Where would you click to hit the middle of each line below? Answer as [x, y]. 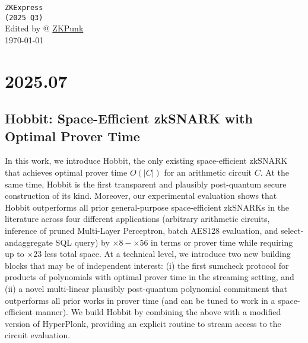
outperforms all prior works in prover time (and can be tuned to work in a [140, 300]
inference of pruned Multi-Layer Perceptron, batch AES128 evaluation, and [142, 231]
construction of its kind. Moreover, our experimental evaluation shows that [141, 196]
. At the [274, 172]
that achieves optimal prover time [66, 172]
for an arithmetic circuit [208, 172]
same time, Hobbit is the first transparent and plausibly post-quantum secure [146, 184]
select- [292, 231]
